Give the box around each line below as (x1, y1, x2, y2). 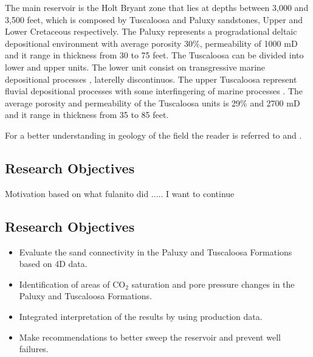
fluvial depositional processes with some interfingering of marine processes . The (5, 85, 303, 97)
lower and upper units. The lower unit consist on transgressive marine (5, 60, 266, 73)
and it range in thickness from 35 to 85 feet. (5, 108, 169, 121)
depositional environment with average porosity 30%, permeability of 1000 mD (5, 36, 298, 49)
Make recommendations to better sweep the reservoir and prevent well (19, 330, 281, 343)
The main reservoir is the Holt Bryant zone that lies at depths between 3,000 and (5, 1, 309, 13)
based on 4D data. (19, 257, 88, 270)
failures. (19, 342, 49, 355)
